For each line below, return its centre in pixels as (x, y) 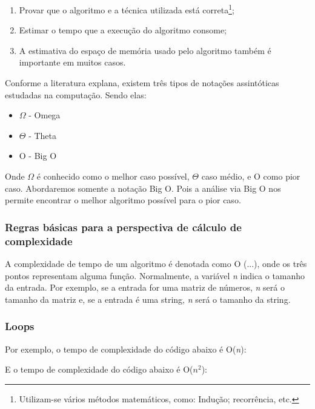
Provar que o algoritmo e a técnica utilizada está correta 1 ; (127, 9)
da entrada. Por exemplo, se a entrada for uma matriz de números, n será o (145, 287)
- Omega (45, 115)
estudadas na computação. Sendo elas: (76, 94)
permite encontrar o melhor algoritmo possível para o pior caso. (123, 200)
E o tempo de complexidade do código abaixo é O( (99, 369)
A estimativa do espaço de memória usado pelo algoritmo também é (145, 50)
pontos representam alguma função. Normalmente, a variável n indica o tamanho (155, 275)
